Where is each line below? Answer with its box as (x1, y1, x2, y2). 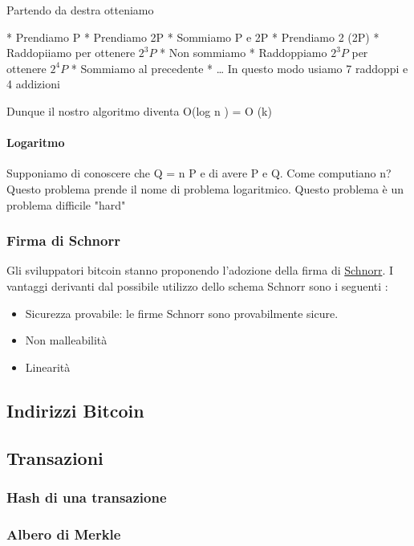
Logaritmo (6, 134, 65, 151)
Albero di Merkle (6, 524, 121, 544)
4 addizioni (6, 75, 60, 92)
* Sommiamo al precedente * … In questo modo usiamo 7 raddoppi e (71, 59, 408, 76)
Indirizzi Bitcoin (6, 397, 144, 422)
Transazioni (6, 445, 103, 470)
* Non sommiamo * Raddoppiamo (160, 44, 327, 61)
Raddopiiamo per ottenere (6, 44, 136, 61)
